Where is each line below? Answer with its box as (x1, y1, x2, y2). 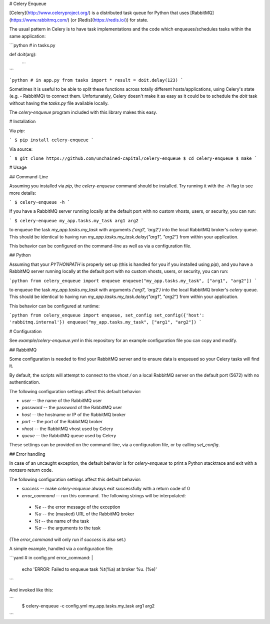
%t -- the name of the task (34, 518, 89, 524)
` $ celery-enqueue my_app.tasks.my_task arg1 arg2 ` (9, 218, 144, 223)
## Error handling (9, 451, 45, 457)
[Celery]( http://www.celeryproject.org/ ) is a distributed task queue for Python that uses (9, 10, 189, 16)
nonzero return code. (9, 467, 53, 473)
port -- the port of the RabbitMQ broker (21, 419, 103, 425)
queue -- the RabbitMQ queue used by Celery (21, 432, 116, 438)
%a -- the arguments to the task (34, 525, 101, 531)
